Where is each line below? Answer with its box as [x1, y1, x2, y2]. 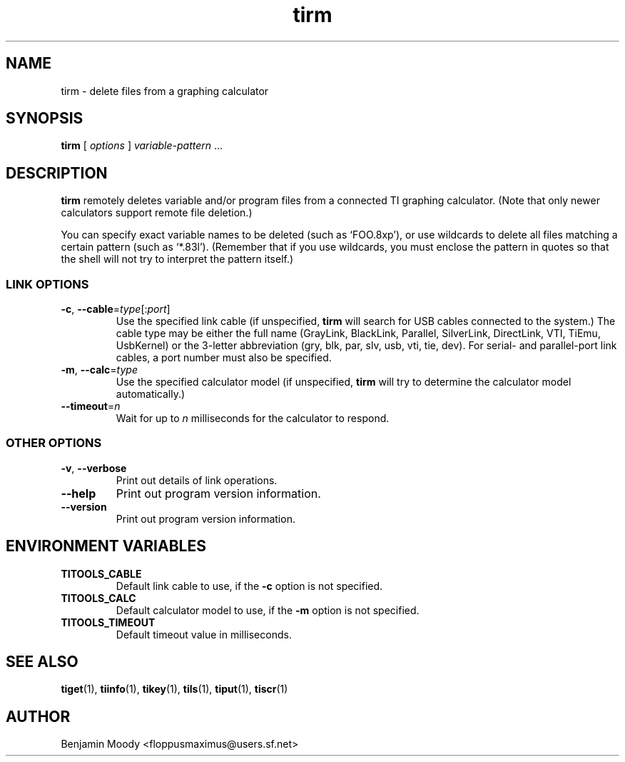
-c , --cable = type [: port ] [61, 303, 171, 316]
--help [61, 486, 96, 501]
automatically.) [116, 388, 186, 401]
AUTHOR [6, 707, 71, 726]
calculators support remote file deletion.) [61, 206, 253, 219]
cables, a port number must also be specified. [116, 351, 332, 364]
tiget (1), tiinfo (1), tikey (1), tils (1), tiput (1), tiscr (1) [61, 683, 288, 696]
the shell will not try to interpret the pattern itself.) [61, 253, 294, 266]
